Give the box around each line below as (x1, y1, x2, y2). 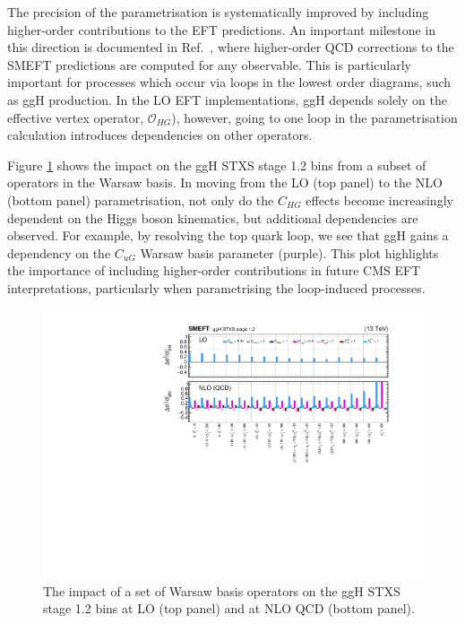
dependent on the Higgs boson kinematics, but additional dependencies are (7, 208, 418, 227)
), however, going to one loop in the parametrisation (171, 108, 458, 126)
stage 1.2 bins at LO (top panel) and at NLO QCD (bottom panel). (43, 599, 415, 618)
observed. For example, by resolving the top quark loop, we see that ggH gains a (7, 226, 449, 245)
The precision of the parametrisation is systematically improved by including (7, 3, 429, 21)
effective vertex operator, (7, 108, 144, 126)
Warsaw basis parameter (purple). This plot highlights (140, 243, 439, 262)
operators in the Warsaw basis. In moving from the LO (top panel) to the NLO (7, 173, 443, 192)
